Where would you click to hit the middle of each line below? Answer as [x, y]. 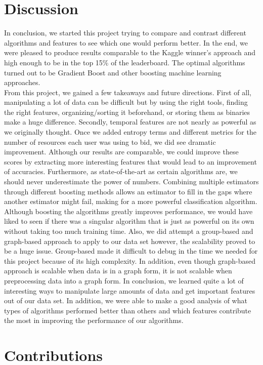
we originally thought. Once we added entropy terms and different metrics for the [130, 132]
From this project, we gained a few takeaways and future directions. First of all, [128, 92]
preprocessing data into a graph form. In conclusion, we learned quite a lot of [124, 280]
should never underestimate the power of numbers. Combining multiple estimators [131, 181]
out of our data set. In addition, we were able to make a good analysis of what [126, 300]
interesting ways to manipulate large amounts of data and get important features [130, 290]
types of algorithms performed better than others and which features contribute [128, 310]
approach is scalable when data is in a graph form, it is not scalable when [118, 271]
